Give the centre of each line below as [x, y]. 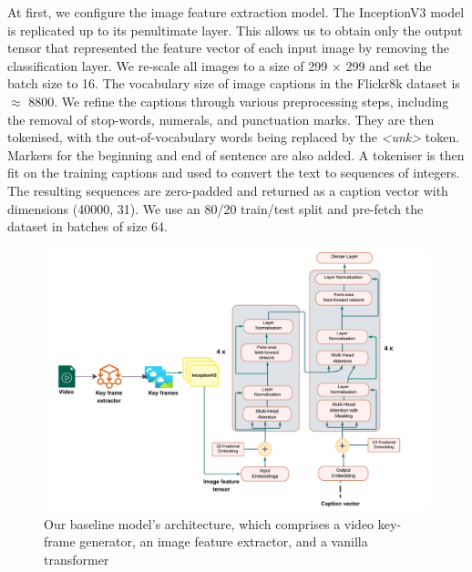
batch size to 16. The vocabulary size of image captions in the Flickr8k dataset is [234, 83]
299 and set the [389, 65]
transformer [77, 559]
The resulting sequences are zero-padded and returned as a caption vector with [228, 190]
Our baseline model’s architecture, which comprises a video [209, 523]
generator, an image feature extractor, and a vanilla [224, 541]
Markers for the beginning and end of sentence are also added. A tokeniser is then [236, 154]
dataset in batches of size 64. [87, 226]
